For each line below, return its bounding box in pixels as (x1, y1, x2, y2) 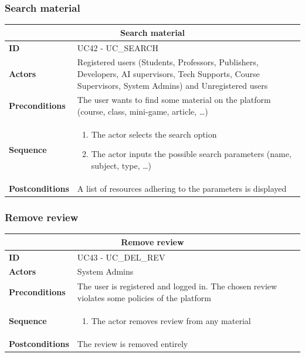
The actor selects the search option (91, 128, 217, 140)
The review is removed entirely (77, 337, 188, 349)
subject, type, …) (91, 159, 152, 172)
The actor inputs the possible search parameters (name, (91, 148, 292, 160)
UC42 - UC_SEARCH (77, 41, 158, 54)
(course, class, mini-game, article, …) (77, 105, 208, 118)
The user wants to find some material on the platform (77, 94, 271, 106)
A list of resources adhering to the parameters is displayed (77, 182, 287, 194)
